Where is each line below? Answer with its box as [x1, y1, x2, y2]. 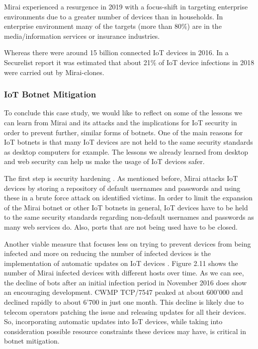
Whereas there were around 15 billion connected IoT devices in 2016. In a [4, 47, 229, 58]
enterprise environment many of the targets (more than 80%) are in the [4, 21, 222, 31]
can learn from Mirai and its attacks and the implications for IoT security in [4, 117, 237, 127]
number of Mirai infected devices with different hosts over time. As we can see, [4, 267, 244, 278]
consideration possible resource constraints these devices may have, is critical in [4, 326, 246, 336]
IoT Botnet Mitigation [4, 88, 96, 100]
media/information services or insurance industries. [4, 30, 160, 41]
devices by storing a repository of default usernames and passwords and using [4, 182, 241, 193]
